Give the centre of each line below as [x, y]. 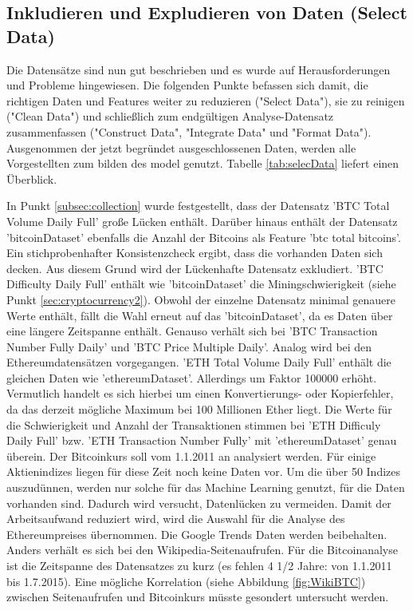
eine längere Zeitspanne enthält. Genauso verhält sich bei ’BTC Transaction [192, 331]
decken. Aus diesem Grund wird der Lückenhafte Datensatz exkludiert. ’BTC [195, 268]
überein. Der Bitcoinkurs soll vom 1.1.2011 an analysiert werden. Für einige [191, 456]
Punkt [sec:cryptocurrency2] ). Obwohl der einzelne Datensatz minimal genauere [201, 299]
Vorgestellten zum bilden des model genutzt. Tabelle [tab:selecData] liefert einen [203, 163]
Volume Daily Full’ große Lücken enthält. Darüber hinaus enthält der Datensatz [202, 221]
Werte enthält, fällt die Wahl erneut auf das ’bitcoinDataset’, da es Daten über [200, 315]
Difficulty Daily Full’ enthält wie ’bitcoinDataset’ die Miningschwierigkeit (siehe [201, 284]
